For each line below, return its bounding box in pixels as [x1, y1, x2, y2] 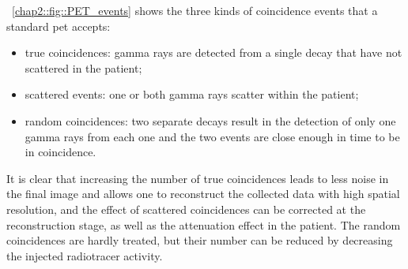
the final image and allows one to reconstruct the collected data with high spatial [6, 185, 400, 202]
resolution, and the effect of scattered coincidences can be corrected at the [6, 200, 366, 217]
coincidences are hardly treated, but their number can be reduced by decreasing [6, 232, 393, 248]
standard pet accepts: [6, 17, 111, 34]
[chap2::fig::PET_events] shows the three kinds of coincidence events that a [12, 2, 378, 18]
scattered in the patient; [25, 59, 142, 76]
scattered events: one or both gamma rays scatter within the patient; [25, 86, 359, 103]
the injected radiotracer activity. [6, 247, 163, 263]
